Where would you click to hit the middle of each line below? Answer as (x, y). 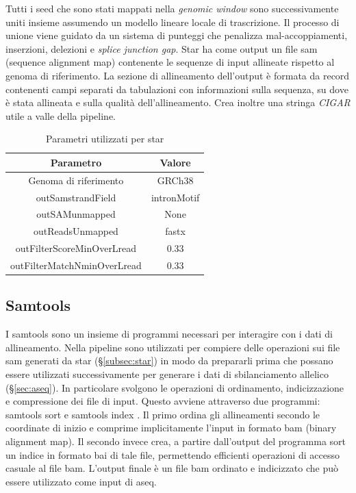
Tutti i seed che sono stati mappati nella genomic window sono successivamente (172, 8)
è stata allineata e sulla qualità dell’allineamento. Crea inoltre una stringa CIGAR (178, 102)
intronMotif (175, 197)
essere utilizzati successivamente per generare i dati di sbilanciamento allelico (167, 374)
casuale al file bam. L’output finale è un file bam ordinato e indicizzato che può (172, 468)
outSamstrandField (76, 197)
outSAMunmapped (76, 214)
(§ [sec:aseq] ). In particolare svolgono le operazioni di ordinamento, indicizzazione (175, 387)
